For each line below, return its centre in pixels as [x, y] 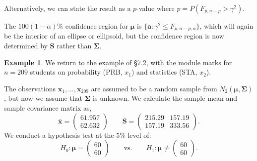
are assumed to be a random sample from [154, 88]
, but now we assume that [43, 98]
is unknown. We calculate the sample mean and [165, 98]
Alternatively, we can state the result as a [67, 8]
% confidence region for [93, 26]
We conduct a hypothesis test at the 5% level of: [78, 135]
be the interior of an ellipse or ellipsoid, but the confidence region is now [114, 36]
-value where [156, 8]
